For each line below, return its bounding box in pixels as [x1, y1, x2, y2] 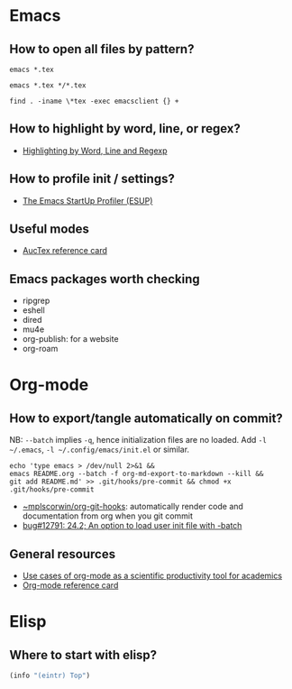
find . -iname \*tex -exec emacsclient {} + [9, 96, 179, 106]
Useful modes [9, 222, 90, 237]
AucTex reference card [22, 245, 108, 256]
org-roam [22, 344, 59, 354]
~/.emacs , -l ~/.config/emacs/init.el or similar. [9, 444, 190, 455]
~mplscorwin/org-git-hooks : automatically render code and [22, 501, 243, 512]
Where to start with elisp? [9, 647, 158, 663]
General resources [9, 547, 115, 562]
